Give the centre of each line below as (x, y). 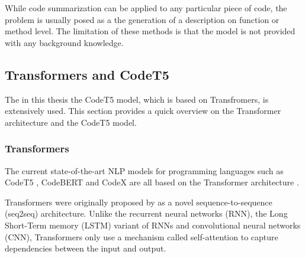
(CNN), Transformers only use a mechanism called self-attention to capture (142, 236)
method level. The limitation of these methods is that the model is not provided (150, 31)
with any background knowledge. (64, 42)
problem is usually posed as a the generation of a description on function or (142, 19)
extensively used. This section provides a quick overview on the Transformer (143, 111)
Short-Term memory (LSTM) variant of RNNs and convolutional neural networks (153, 225)
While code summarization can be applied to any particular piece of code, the (146, 8)
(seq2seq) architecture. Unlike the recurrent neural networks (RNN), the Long (146, 213)
